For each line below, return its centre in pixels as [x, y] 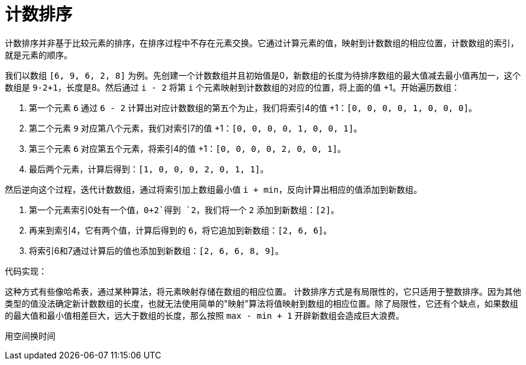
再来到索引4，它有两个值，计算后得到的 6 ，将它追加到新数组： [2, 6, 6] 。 [181, 230]
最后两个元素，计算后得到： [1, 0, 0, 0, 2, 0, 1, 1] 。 [149, 169]
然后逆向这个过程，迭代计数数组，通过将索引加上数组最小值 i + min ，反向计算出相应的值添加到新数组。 [213, 189]
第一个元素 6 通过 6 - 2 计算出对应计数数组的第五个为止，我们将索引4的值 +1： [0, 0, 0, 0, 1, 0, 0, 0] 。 [253, 107]
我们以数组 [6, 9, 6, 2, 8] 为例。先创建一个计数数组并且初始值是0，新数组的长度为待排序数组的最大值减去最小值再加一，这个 [263, 75]
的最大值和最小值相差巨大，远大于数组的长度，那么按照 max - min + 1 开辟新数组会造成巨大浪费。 [205, 315]
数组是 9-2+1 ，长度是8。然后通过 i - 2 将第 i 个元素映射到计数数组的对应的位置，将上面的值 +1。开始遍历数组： [233, 87]
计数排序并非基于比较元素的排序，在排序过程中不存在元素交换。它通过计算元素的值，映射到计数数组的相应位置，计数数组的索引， [262, 43]
